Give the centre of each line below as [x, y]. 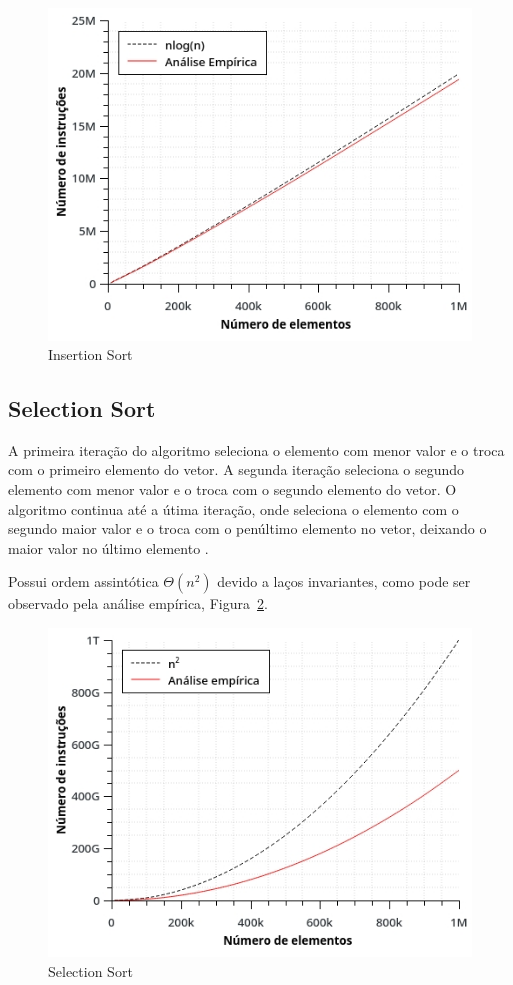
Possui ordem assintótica [83, 581]
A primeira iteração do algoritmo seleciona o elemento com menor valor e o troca [256, 449]
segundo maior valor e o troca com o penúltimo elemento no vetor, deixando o [247, 528]
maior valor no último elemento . [108, 547]
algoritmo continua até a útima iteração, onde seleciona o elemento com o [233, 508]
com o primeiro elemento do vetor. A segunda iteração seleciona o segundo [236, 469]
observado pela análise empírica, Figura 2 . [138, 603]
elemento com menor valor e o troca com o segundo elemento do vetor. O [232, 489]
